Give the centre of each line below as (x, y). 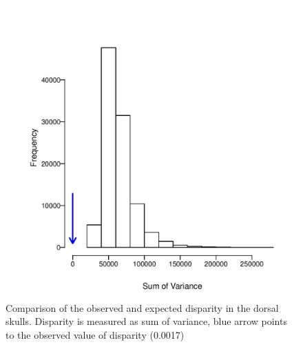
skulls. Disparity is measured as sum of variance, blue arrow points (146, 321)
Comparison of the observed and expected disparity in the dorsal (142, 307)
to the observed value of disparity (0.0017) (95, 334)
